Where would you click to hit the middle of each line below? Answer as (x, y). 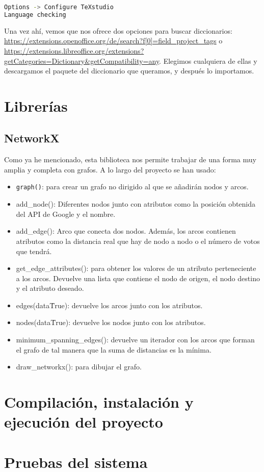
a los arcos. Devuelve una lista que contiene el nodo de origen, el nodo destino (138, 278)
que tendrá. (34, 251)
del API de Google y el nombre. (66, 214)
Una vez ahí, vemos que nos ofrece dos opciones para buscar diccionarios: (118, 30)
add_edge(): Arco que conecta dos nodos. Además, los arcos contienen (126, 231)
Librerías (36, 105)
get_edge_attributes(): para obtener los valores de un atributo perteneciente (136, 268)
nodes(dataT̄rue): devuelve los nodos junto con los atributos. (111, 322)
